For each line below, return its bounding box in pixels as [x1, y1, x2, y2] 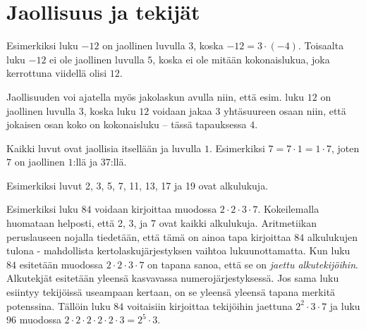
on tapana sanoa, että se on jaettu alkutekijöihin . [147, 256, 358, 271]
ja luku [329, 298, 360, 313]
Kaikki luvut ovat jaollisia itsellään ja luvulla [6, 140, 202, 155]
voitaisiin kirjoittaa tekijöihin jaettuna [127, 298, 293, 313]
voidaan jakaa [152, 103, 212, 118]
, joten [331, 140, 360, 155]
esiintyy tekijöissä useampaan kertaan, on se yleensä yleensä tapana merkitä [6, 285, 336, 299]
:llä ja [73, 154, 98, 169]
